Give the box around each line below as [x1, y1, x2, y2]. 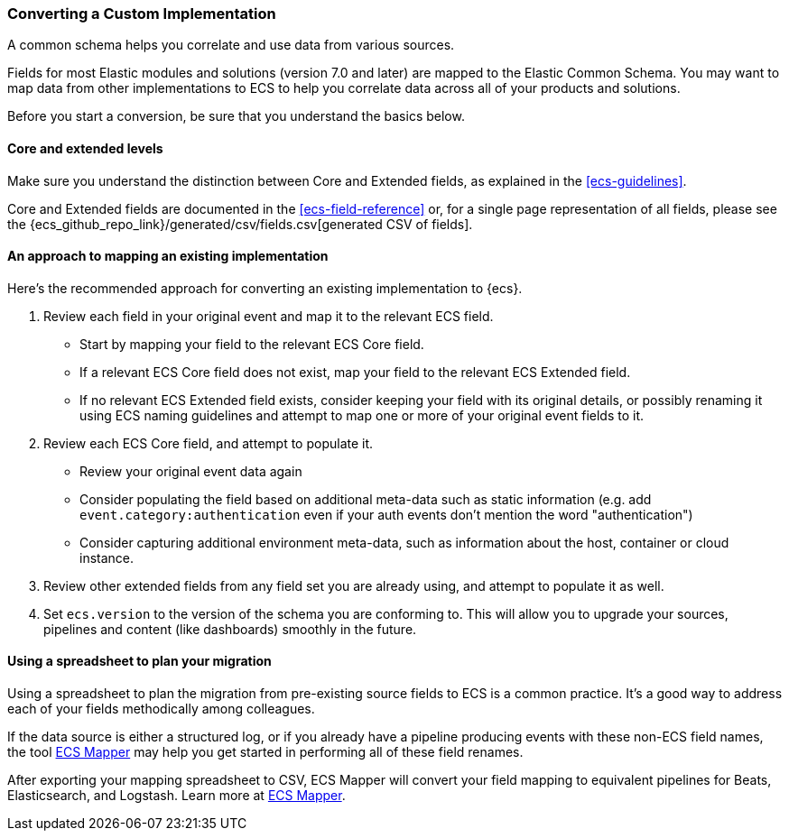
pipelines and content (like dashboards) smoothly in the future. [43, 621, 417, 637]
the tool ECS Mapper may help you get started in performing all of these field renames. [7, 744, 524, 760]
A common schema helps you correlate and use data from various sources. [7, 37, 455, 53]
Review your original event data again [79, 463, 302, 479]
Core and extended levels [7, 140, 163, 156]
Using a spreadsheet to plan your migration [7, 653, 272, 669]
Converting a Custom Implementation [7, 5, 276, 23]
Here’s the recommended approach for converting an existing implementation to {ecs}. [7, 280, 523, 296]
